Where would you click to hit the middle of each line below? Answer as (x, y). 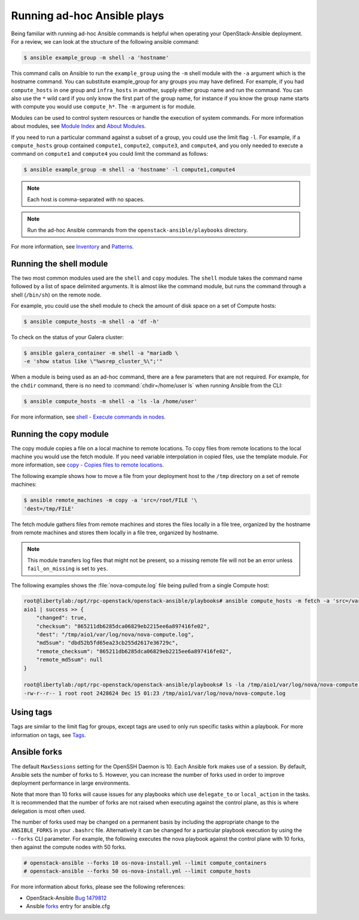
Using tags (32, 712)
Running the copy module (60, 434)
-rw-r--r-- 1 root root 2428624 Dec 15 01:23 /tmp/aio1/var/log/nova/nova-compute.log (155, 693)
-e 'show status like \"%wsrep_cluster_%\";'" (93, 361)
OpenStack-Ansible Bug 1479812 (66, 898)
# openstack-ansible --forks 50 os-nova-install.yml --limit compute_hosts (137, 871)
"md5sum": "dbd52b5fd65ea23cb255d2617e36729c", (107, 643)
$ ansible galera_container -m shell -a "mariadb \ (101, 353)
